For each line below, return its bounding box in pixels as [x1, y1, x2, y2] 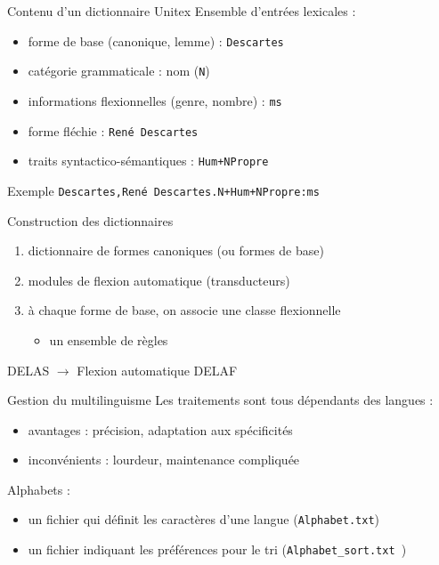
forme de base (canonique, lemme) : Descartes [28, 31, 284, 50]
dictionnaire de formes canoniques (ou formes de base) [28, 241, 324, 260]
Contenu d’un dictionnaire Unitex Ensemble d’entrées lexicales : [7, 2, 356, 20]
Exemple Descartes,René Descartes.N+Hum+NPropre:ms [7, 181, 320, 199]
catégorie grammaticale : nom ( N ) [28, 61, 210, 80]
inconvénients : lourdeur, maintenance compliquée [28, 450, 300, 469]
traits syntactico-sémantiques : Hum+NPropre [28, 151, 269, 170]
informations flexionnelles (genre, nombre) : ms [28, 91, 282, 109]
